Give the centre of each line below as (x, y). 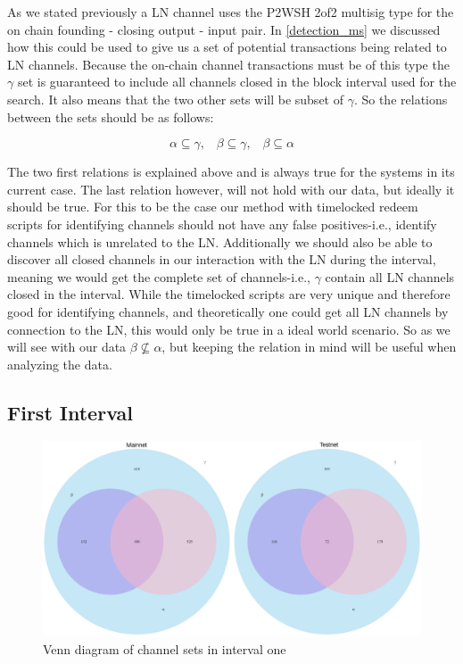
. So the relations (401, 99)
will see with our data (67, 347)
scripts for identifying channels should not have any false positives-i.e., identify (222, 224)
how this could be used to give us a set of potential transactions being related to (227, 47)
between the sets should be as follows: (111, 116)
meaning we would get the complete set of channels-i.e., (159, 276)
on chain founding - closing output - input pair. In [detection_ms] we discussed (224, 29)
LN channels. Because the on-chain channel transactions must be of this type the (228, 64)
